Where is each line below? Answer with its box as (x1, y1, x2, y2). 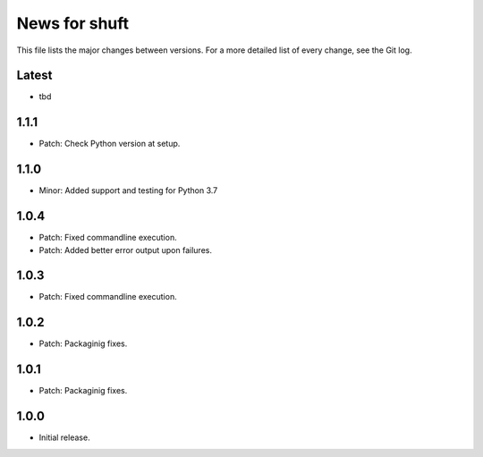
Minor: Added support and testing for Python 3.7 (38, 185, 218, 196)
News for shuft (16, 13, 130, 33)
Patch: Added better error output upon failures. (38, 244, 212, 255)
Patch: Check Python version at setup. (38, 139, 181, 149)
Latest (16, 68, 53, 83)
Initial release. (38, 432, 90, 443)
